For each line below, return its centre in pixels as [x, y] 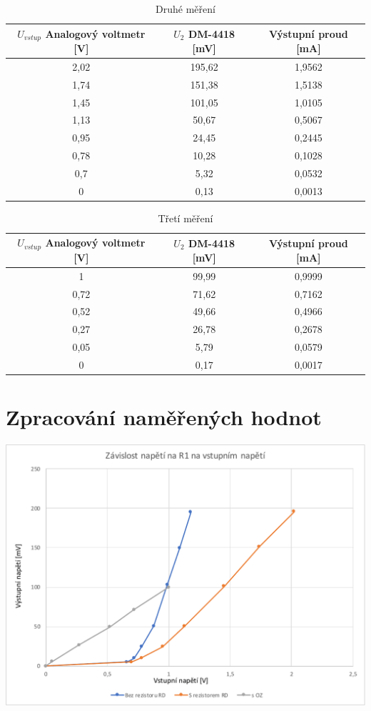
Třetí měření [185, 218]
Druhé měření [185, 9]
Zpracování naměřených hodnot [164, 417]
